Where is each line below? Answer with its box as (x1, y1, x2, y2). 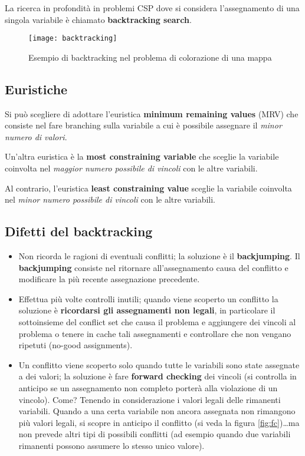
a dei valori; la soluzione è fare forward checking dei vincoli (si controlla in (18, 370, 297, 382)
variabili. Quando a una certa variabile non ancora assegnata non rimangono (18, 405, 296, 417)
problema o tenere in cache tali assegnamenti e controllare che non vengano (18, 327, 291, 339)
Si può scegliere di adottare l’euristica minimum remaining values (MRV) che (5, 107, 299, 120)
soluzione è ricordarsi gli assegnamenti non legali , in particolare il (18, 304, 276, 316)
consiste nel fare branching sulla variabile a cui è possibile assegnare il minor (5, 119, 282, 131)
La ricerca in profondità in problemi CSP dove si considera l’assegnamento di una (5, 2, 300, 14)
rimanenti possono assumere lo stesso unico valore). (18, 439, 205, 451)
